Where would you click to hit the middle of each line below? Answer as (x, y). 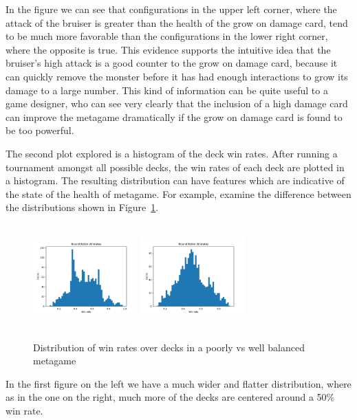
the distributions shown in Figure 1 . (82, 207)
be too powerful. (40, 130)
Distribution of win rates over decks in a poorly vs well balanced (169, 347)
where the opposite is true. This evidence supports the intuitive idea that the (168, 49)
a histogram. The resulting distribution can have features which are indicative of (175, 180)
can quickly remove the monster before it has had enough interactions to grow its (177, 76)
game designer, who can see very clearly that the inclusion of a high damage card (177, 103)
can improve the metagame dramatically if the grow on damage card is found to (174, 117)
